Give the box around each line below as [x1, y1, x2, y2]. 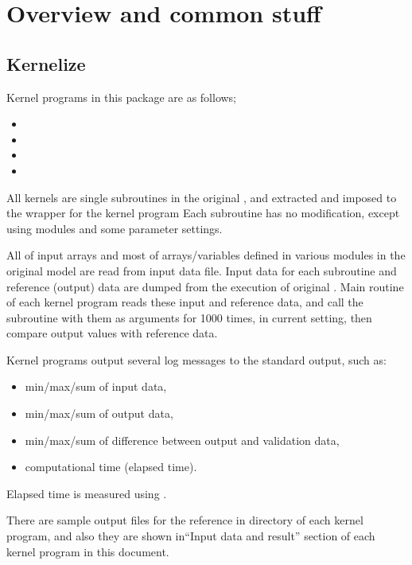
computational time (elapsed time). [25, 458, 197, 475]
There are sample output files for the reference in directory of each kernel [6, 512, 363, 528]
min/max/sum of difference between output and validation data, [25, 431, 340, 448]
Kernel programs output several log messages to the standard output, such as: [6, 351, 387, 368]
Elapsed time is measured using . [6, 485, 167, 501]
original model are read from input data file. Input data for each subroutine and [6, 262, 397, 279]
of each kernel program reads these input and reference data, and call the [6, 294, 363, 310]
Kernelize [6, 51, 86, 76]
